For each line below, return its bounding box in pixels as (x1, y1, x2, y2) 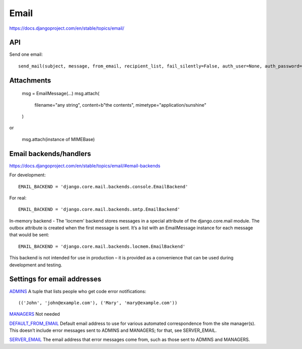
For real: (9, 194, 27, 201)
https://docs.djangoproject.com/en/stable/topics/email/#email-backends (9, 163, 161, 169)
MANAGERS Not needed (9, 311, 60, 317)
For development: (9, 172, 46, 178)
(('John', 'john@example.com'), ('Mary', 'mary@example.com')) (18, 300, 178, 306)
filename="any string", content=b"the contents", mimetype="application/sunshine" (34, 102, 206, 108)
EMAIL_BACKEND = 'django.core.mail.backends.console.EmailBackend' (18, 184, 188, 189)
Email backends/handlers (9, 149, 91, 158)
